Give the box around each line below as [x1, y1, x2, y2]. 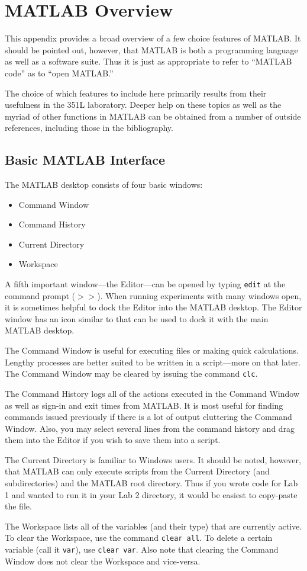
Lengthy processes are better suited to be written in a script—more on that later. [5, 355, 300, 368]
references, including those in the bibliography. [5, 121, 173, 134]
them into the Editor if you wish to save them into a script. [5, 434, 221, 446]
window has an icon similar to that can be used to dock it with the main [5, 312, 269, 325]
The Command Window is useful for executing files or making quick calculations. [5, 344, 299, 357]
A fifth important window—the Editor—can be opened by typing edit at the [5, 278, 286, 290]
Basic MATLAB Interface [5, 150, 166, 169]
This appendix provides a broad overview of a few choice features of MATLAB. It [5, 32, 301, 44]
